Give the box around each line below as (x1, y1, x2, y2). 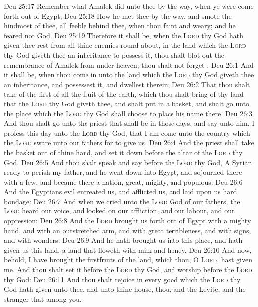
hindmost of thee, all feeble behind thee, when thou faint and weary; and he (4, 20, 236, 31)
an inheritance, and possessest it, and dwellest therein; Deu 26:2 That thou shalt (4, 79, 250, 89)
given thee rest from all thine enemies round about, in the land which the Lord (4, 40, 246, 50)
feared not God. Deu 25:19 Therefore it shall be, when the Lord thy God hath (4, 30, 243, 40)
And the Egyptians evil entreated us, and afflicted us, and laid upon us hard (4, 186, 237, 197)
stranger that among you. (4, 293, 82, 304)
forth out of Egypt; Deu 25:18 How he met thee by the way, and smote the (4, 10, 232, 21)
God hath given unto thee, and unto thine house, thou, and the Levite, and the (4, 284, 246, 294)
